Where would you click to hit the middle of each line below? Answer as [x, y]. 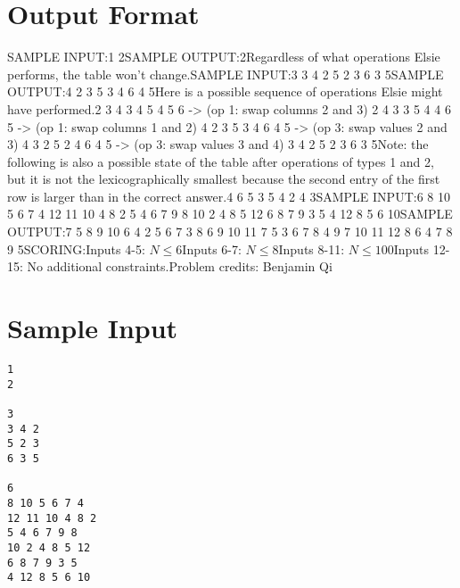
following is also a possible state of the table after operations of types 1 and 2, [221, 161]
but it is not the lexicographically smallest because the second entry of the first [224, 179]
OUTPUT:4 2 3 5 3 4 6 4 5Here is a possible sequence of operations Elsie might [225, 91]
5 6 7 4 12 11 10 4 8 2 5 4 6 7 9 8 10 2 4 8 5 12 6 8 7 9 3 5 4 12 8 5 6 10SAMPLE [230, 214]
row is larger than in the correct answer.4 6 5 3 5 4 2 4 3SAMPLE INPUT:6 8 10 [229, 196]
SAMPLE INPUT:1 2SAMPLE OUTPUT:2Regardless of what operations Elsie [224, 57]
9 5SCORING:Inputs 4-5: [76, 248]
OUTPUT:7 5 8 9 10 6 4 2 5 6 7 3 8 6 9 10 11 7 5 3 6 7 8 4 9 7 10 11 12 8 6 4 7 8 [230, 232]
